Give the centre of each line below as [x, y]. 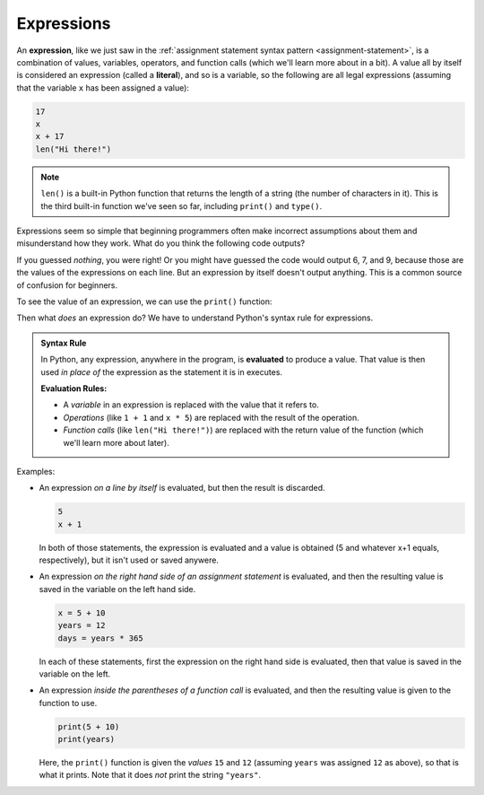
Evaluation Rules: [74, 388]
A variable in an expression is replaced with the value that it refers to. [191, 405]
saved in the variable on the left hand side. [117, 589]
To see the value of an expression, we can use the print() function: [144, 301]
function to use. [68, 703]
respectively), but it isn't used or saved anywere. [129, 560]
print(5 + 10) [89, 726]
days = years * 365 [100, 638]
